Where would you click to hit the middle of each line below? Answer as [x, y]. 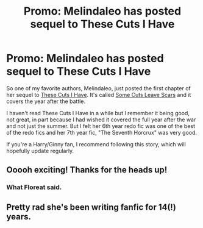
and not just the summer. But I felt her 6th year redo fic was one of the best [101, 126]
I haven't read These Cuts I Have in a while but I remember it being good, [98, 113]
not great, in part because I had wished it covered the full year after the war [101, 119]
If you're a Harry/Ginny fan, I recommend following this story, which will [96, 144]
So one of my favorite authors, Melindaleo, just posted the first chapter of [98, 88]
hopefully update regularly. [40, 151]
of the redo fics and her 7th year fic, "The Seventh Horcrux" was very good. [101, 132]
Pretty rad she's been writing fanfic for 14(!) [91, 207]
